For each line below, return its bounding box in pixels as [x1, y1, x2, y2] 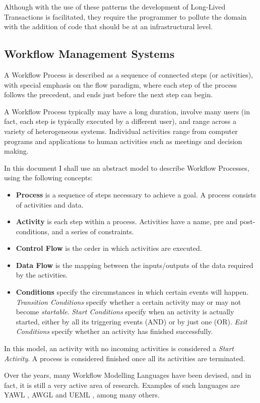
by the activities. [16, 270, 68, 280]
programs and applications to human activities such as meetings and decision [4, 136, 242, 146]
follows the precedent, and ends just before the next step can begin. [4, 89, 213, 100]
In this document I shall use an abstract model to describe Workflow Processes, [4, 162, 249, 173]
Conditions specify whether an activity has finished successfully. [16, 326, 213, 337]
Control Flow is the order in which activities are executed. [16, 243, 202, 253]
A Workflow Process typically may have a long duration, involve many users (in [4, 106, 250, 116]
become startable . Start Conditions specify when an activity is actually [16, 306, 234, 317]
